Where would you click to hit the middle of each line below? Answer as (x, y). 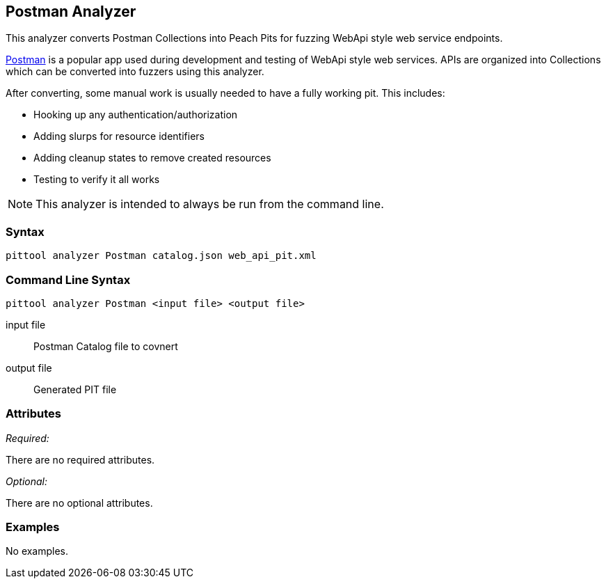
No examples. (37, 551)
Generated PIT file (75, 389)
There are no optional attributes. (79, 503)
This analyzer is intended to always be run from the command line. (210, 204)
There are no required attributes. (80, 459)
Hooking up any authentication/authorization (136, 115)
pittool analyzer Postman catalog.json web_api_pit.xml (161, 256)
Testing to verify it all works (97, 180)
